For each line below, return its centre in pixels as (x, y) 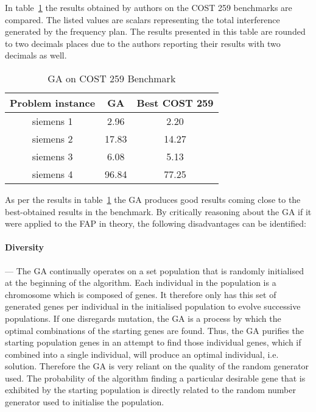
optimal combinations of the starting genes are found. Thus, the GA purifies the (155, 330)
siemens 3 (52, 156)
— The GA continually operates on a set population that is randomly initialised (154, 270)
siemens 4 (52, 174)
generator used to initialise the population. (85, 402)
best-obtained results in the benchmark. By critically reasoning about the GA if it (158, 211)
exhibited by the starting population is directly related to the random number (150, 390)
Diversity (25, 247)
